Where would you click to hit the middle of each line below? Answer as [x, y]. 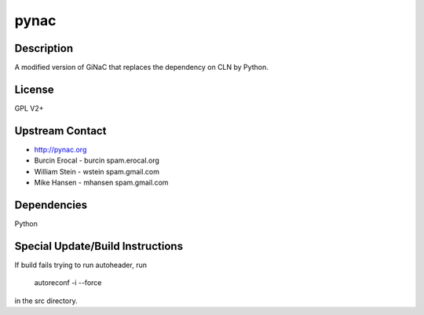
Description [44, 48]
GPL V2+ [29, 108]
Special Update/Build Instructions [99, 246]
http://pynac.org [60, 149]
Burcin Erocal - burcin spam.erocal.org [97, 160]
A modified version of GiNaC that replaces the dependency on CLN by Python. [141, 68]
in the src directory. [46, 300]
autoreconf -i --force [68, 283]
